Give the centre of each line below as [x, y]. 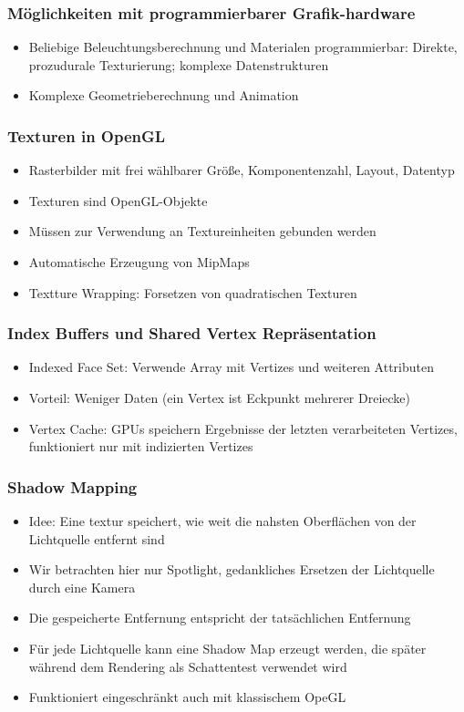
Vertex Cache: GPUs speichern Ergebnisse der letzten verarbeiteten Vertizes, [243, 428]
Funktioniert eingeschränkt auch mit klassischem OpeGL [187, 697]
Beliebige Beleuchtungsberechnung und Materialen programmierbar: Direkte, [243, 47]
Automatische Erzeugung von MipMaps [139, 262]
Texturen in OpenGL [87, 135]
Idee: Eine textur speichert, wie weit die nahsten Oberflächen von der [222, 521]
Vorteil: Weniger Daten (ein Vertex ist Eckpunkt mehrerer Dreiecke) [220, 397]
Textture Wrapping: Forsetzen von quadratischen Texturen [193, 292]
